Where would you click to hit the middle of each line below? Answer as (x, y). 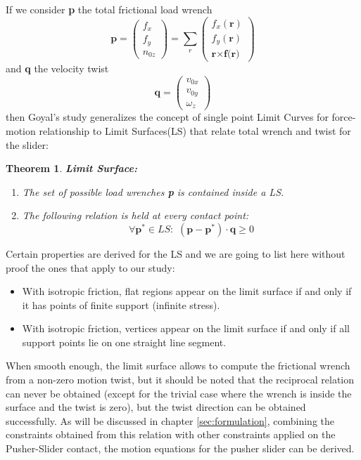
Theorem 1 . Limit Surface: (71, 168)
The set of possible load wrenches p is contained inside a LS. (153, 191)
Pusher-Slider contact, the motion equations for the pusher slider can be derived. (180, 448)
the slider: (27, 144)
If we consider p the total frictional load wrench (109, 9)
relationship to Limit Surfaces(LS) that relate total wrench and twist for (195, 130)
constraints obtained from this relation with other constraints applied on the (171, 434)
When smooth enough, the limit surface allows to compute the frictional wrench (178, 366)
